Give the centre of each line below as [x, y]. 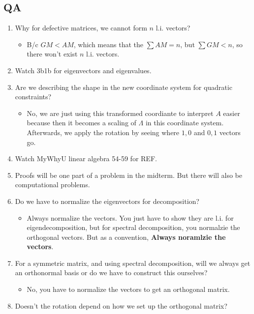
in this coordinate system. [185, 123]
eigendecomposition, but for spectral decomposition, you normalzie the [133, 227]
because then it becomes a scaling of [81, 123]
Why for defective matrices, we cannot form [81, 28]
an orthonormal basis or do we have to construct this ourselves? [111, 272]
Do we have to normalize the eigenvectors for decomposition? [107, 201]
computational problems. [52, 185]
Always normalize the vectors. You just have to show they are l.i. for [130, 217]
